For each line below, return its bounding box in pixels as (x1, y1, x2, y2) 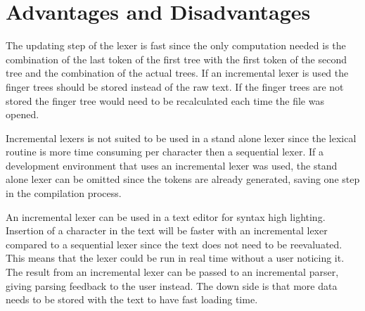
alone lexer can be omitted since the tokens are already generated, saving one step (6, 172, 360, 186)
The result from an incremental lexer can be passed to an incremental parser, (6, 265, 339, 279)
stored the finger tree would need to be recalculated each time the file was (6, 93, 324, 108)
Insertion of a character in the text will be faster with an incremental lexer (6, 223, 328, 238)
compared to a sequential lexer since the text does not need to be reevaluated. (6, 236, 342, 251)
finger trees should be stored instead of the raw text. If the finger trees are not (6, 79, 344, 94)
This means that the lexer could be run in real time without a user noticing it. (6, 250, 345, 265)
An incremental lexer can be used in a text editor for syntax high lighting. (6, 209, 326, 224)
